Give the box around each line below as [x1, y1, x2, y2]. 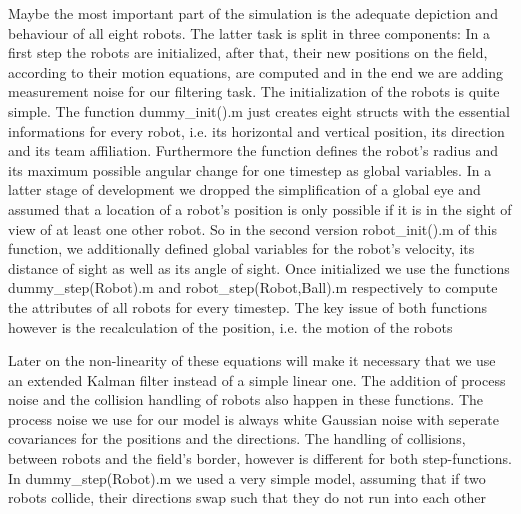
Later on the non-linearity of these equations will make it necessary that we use [8, 350, 496, 371]
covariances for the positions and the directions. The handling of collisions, [8, 428, 466, 449]
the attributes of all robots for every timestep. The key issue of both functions [8, 296, 487, 317]
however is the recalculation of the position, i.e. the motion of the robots [8, 316, 453, 337]
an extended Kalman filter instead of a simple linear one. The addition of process [8, 369, 506, 390]
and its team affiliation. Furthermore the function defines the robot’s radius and [8, 140, 498, 161]
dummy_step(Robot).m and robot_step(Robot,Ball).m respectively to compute [8, 277, 498, 298]
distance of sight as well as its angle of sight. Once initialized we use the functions [8, 257, 510, 278]
